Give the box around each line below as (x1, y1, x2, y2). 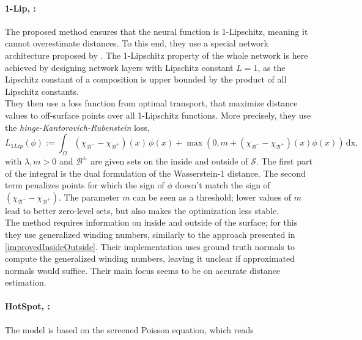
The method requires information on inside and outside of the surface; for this (5, 216, 298, 229)
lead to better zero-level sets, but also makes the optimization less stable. (5, 204, 279, 216)
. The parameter (58, 190, 120, 203)
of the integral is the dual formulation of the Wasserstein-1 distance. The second (5, 166, 306, 179)
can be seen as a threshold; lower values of (133, 190, 292, 203)
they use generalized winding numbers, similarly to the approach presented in (5, 227, 295, 240)
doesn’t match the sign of (175, 179, 270, 191)
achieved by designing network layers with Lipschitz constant (5, 61, 234, 73)
